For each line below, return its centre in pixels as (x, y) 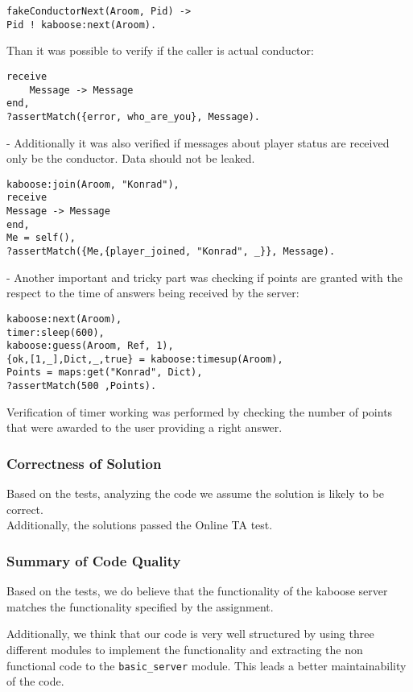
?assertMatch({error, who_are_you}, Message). (133, 116)
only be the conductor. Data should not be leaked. (131, 158)
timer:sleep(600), (56, 332)
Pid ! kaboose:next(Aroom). (82, 25)
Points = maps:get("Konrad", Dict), (105, 373)
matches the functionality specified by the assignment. (140, 606)
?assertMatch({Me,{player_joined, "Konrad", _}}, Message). (171, 251)
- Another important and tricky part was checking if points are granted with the (204, 277)
